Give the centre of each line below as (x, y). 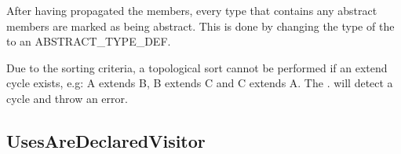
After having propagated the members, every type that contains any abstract (192, 10)
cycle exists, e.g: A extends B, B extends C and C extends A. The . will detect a (200, 83)
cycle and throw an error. (67, 98)
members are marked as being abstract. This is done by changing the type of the (200, 26)
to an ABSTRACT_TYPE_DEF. (89, 41)
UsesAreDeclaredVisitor (106, 140)
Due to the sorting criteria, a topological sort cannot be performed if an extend (197, 67)
